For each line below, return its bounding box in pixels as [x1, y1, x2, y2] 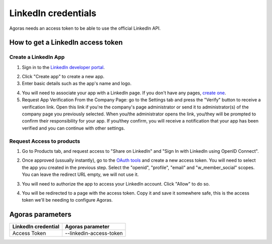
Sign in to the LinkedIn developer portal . [22, 64, 105, 70]
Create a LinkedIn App [9, 53, 65, 60]
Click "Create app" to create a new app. [22, 74, 105, 80]
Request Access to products [9, 138, 81, 145]
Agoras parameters [9, 210, 72, 219]
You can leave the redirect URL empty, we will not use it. [22, 171, 139, 177]
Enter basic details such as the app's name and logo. [22, 81, 132, 87]
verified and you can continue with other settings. [22, 125, 125, 131]
